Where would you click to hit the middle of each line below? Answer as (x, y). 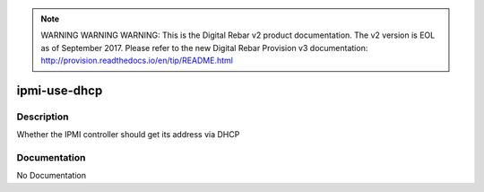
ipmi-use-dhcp (60, 90)
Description (43, 117)
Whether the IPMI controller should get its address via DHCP (128, 135)
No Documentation (52, 176)
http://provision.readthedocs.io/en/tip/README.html (137, 61)
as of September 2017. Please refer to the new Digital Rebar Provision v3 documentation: (204, 48)
